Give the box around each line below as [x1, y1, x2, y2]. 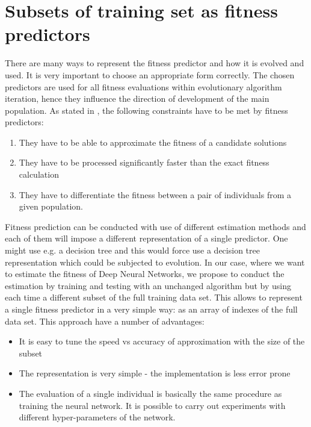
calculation [19, 168, 59, 181]
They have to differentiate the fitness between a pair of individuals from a [19, 188, 292, 201]
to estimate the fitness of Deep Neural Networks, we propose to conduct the [5, 267, 285, 280]
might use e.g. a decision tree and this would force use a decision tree [5, 244, 260, 257]
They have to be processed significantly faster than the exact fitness [19, 156, 269, 169]
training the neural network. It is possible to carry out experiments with [19, 399, 286, 411]
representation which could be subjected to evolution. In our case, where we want [5, 255, 305, 268]
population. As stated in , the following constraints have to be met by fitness [5, 104, 288, 116]
